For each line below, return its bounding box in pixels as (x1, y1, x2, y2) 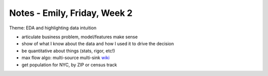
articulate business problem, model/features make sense (21, 34, 138, 40)
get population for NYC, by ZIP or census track (21, 62, 118, 68)
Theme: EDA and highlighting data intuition (9, 25, 97, 31)
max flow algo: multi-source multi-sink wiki (21, 55, 110, 61)
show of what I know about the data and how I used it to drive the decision (21, 41, 174, 47)
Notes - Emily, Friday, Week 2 (9, 7, 133, 18)
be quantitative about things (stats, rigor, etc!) (21, 48, 115, 54)
